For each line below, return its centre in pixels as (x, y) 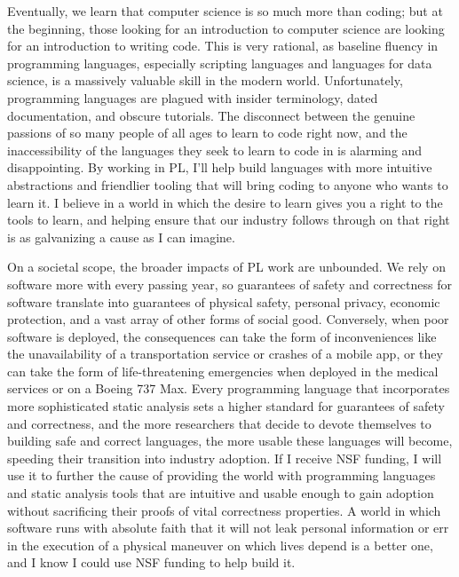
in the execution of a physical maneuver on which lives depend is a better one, (220, 545)
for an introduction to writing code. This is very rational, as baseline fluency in (223, 46)
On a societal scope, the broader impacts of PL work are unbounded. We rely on (226, 267)
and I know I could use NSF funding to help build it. (151, 562)
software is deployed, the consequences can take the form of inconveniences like (222, 336)
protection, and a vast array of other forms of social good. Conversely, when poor (228, 319)
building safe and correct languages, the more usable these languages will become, (230, 441)
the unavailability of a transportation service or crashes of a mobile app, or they (225, 354)
